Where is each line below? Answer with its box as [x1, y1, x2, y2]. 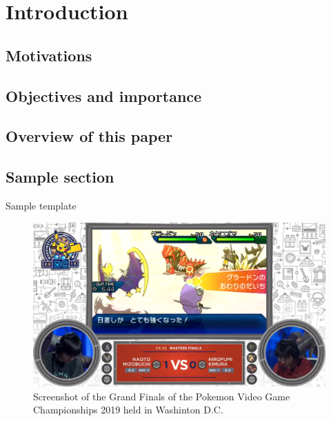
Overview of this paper [6, 125, 173, 147]
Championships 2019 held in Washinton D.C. [33, 402, 223, 417]
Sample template [6, 198, 77, 212]
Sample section [6, 166, 114, 187]
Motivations [6, 44, 92, 65]
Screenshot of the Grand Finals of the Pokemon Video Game [33, 389, 290, 403]
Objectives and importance [6, 85, 202, 106]
